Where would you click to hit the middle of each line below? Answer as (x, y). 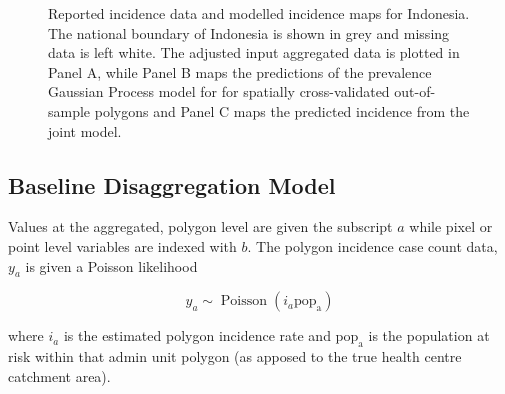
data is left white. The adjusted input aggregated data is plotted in (254, 52)
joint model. (85, 130)
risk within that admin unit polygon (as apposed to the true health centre (235, 356)
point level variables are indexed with (122, 245)
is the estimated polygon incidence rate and (197, 335)
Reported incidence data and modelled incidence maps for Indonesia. (259, 13)
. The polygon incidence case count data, (372, 245)
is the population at (429, 335)
